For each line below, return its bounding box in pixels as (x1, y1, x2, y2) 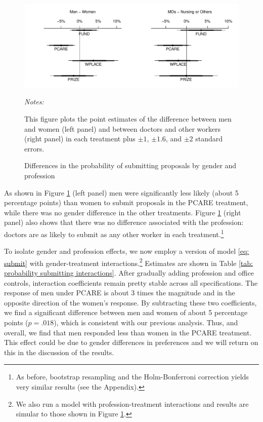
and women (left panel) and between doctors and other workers (24, 123, 221, 134)
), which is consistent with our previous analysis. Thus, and (54, 317, 238, 327)
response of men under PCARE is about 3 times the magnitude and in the (4, 287, 235, 298)
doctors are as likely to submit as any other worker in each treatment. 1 (4, 227, 224, 239)
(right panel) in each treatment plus (24, 133, 136, 144)
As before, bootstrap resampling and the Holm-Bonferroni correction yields (16, 371, 249, 382)
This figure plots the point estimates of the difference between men (24, 113, 232, 124)
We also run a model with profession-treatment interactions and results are (16, 398, 249, 409)
